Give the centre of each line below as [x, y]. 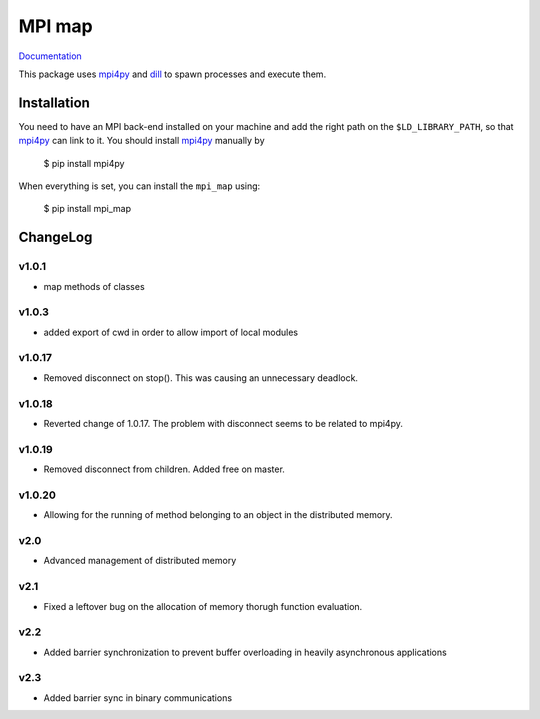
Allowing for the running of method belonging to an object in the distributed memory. [218, 515]
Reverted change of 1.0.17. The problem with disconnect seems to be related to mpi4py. [223, 423]
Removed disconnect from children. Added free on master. [164, 469]
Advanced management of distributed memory [140, 561]
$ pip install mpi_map [87, 209]
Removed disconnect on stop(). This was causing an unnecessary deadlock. [201, 377]
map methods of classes [94, 286]
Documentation [50, 56]
